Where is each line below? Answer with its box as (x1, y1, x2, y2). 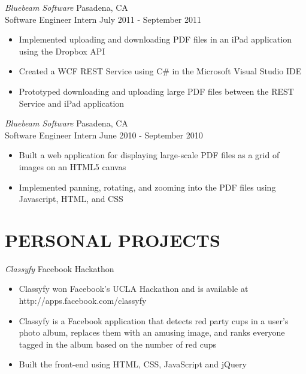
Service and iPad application (19, 96, 125, 109)
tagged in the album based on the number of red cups (19, 337, 217, 350)
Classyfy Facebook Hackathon (5, 262, 114, 275)
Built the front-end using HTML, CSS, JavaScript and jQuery (19, 358, 247, 370)
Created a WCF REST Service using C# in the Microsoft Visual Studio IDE (19, 65, 302, 77)
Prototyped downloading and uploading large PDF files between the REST (19, 85, 294, 97)
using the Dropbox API (19, 44, 105, 57)
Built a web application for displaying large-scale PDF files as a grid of (19, 149, 280, 161)
